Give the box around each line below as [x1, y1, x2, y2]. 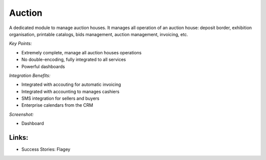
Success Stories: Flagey [21, 146, 71, 153]
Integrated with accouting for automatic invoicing [21, 81, 121, 87]
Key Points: [9, 40, 32, 46]
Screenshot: [9, 111, 34, 117]
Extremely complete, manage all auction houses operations [21, 49, 142, 55]
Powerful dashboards [21, 63, 65, 69]
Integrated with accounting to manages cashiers [21, 88, 120, 94]
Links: [9, 133, 29, 142]
